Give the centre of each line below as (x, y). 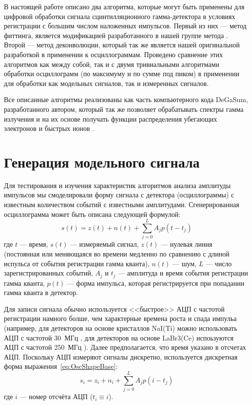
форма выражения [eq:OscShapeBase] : (61, 366)
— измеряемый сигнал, (104, 244)
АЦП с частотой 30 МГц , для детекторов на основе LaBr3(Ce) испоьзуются (119, 337)
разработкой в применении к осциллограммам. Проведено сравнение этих (114, 54)
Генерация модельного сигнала (102, 161)
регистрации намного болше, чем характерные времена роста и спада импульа (120, 318)
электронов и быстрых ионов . (49, 128)
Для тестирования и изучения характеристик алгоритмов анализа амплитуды (117, 185)
